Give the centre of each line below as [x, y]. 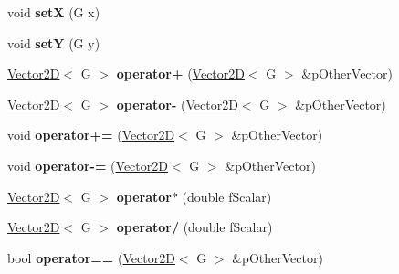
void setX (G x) [54, 12]
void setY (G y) [54, 42]
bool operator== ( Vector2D [91, 257]
